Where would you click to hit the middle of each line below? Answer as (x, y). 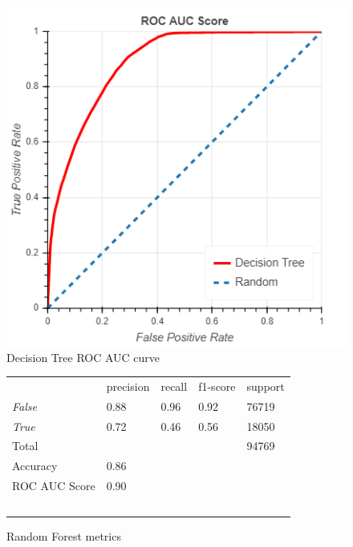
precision (128, 386)
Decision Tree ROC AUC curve (83, 357)
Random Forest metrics (64, 536)
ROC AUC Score (54, 486)
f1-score (217, 386)
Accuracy (35, 466)
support (266, 386)
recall (174, 386)
